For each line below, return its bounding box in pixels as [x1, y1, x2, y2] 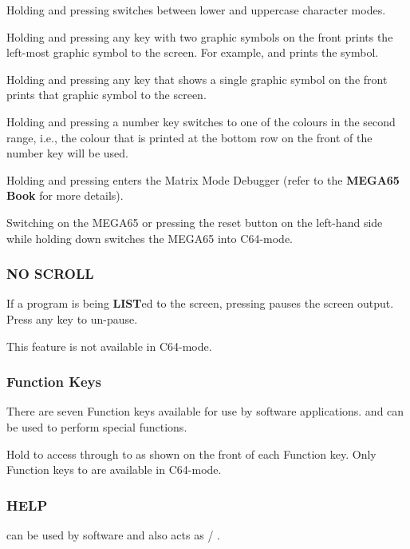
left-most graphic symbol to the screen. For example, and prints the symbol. [6, 44, 379, 61]
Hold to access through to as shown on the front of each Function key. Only [6, 445, 376, 462]
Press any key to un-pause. [6, 310, 138, 327]
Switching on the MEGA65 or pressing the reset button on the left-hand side [6, 213, 383, 230]
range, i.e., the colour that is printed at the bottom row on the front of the [6, 129, 373, 145]
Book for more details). [6, 187, 124, 204]
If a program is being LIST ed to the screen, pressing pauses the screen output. [6, 295, 394, 312]
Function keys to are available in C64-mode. [6, 461, 222, 478]
